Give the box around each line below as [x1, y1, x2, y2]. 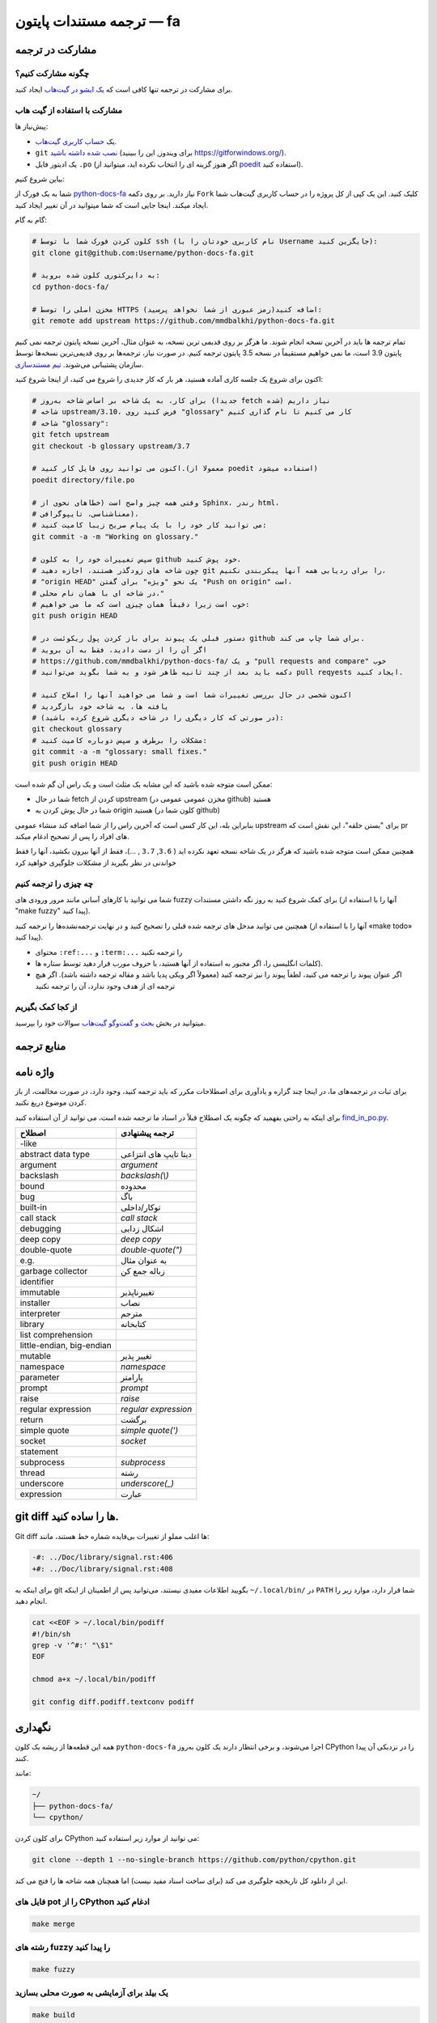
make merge [32, 1919, 75, 1928]
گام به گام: [15, 215, 48, 225]
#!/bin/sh [32, 1629, 71, 1639]
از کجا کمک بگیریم [15, 1001, 78, 1012]
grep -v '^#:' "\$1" [32, 1641, 113, 1650]
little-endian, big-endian [19, 1339, 112, 1351]
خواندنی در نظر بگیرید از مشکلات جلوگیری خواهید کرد [15, 858, 177, 867]
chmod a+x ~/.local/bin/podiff [32, 1675, 157, 1684]
